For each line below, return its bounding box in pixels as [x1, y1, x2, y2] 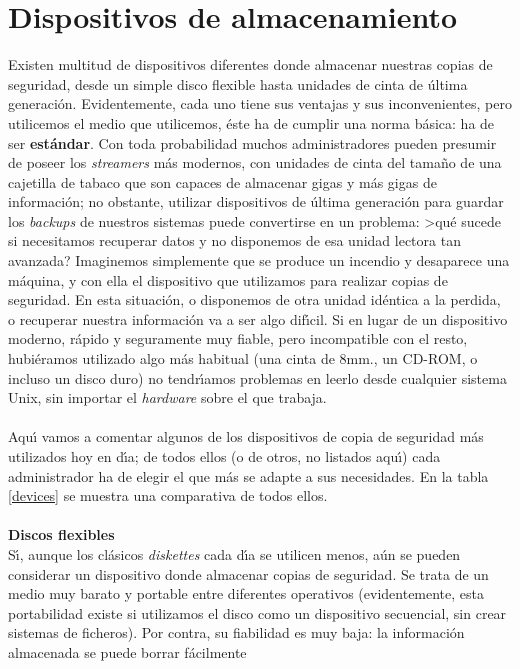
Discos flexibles [8, 524, 115, 545]
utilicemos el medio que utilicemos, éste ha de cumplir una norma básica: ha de [8, 112, 495, 133]
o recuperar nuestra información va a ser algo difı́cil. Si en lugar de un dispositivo [8, 308, 508, 329]
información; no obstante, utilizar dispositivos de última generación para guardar [8, 191, 504, 212]
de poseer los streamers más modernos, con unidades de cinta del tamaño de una [8, 152, 502, 173]
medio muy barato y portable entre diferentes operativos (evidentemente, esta [8, 583, 485, 604]
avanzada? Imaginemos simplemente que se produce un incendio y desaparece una [8, 250, 510, 271]
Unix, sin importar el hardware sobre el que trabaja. [8, 387, 327, 408]
